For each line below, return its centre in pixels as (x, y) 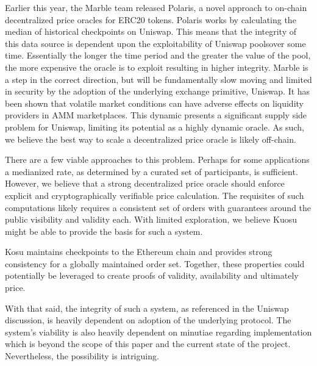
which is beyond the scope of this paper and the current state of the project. (148, 344)
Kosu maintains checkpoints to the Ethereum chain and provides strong (139, 252)
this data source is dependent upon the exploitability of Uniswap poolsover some (155, 43)
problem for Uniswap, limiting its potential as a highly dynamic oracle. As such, (155, 127)
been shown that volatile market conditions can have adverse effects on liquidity (154, 103)
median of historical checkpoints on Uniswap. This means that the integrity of (151, 31)
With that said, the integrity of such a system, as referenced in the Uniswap (147, 308)
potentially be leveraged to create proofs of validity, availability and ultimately (152, 275)
